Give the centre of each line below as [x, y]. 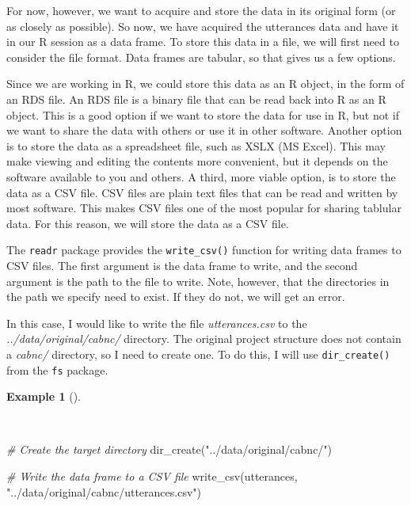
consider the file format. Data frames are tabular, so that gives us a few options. [201, 57]
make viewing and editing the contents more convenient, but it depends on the [197, 161]
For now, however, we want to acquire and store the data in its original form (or [201, 10]
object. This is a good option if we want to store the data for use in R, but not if [203, 114]
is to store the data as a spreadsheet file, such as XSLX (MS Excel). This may [196, 145]
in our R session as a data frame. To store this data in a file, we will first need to [203, 42]
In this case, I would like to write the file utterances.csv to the [157, 323]
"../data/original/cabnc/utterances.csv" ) [104, 491]
